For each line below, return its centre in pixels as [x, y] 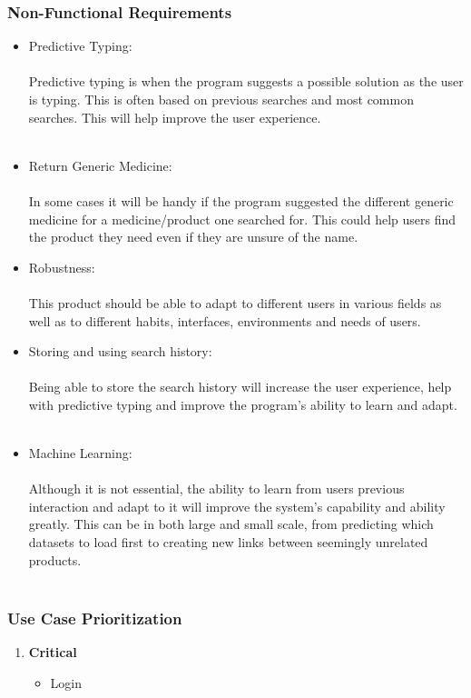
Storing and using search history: [120, 351]
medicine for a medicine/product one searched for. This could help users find [242, 219]
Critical [53, 652]
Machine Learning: [80, 453]
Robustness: [62, 267]
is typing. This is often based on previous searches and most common [221, 99]
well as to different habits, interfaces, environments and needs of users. [225, 320]
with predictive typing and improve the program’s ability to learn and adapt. [243, 404]
